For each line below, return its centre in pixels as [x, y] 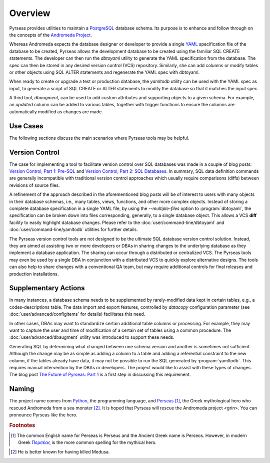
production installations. [34, 274]
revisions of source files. [34, 185]
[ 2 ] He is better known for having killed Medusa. [60, 451]
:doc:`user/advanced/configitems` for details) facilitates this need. [77, 314]
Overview [30, 13]
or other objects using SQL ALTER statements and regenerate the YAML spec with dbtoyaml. [104, 72]
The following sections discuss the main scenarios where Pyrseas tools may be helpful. [99, 138]
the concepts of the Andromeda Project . [50, 35]
